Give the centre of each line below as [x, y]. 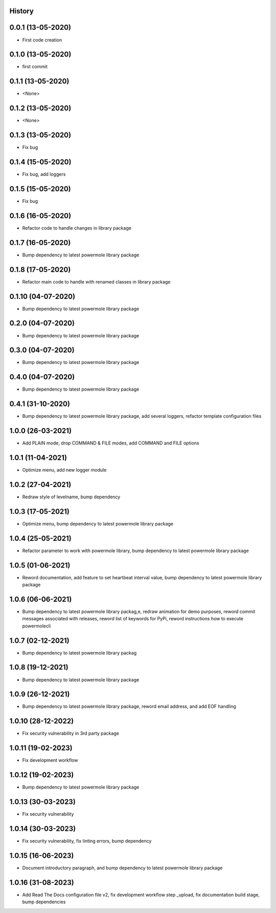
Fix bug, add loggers [44, 174]
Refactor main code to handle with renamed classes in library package [96, 281]
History [22, 11]
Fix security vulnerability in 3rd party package [71, 734]
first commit [35, 67]
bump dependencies [44, 902]
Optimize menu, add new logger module [64, 470]
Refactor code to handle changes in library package [77, 228]
